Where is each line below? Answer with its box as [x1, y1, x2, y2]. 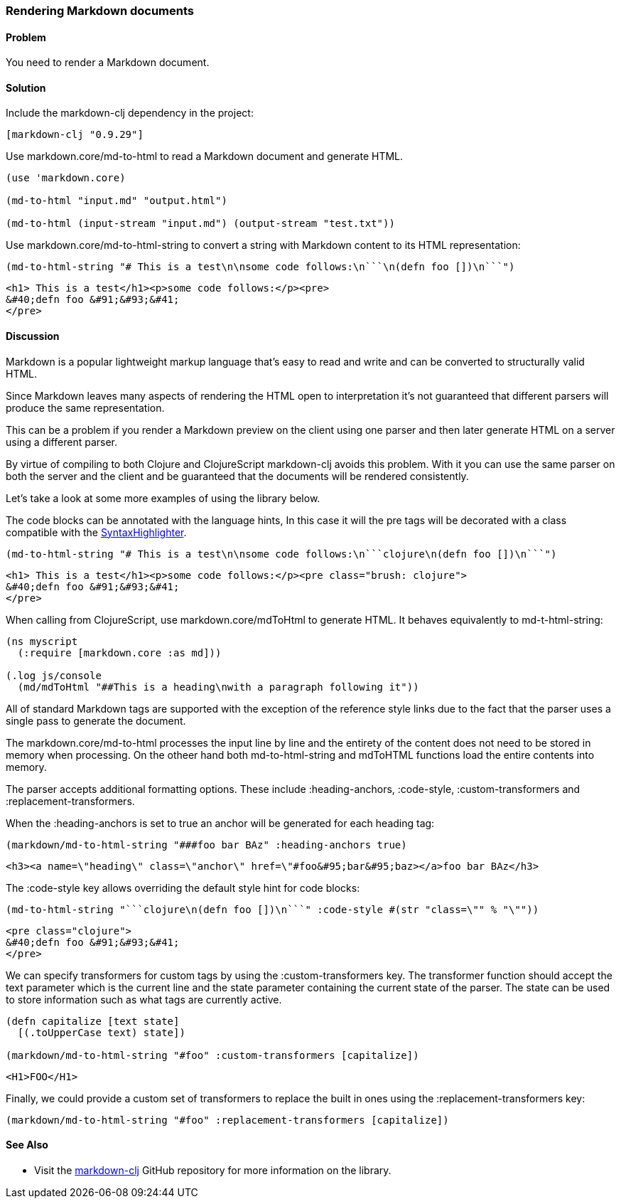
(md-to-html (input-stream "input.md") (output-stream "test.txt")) [6, 218, 395, 230]
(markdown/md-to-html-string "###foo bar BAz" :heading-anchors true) [6, 838, 407, 851]
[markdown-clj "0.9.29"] [6, 129, 144, 141]
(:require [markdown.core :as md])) [17, 646, 222, 659]
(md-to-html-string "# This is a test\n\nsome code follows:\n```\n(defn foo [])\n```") [6, 261, 515, 273]
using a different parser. [6, 435, 117, 448]
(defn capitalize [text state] [6, 1015, 180, 1027]
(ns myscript [6, 635, 78, 647]
